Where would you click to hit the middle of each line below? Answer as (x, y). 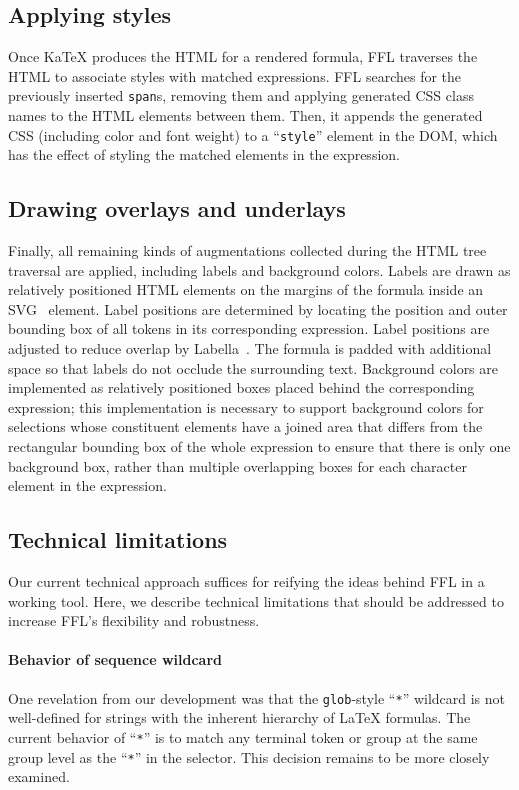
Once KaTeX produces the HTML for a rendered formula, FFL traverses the (243, 56)
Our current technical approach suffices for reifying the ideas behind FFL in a (246, 581)
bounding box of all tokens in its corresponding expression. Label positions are (249, 328)
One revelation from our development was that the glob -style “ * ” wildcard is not (257, 697)
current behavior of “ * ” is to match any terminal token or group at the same (243, 736)
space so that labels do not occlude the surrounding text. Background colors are (253, 367)
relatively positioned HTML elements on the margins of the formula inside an (246, 289)
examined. (39, 776)
